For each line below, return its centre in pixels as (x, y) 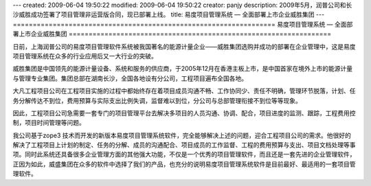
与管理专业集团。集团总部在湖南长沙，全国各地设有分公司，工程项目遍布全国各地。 (130, 78)
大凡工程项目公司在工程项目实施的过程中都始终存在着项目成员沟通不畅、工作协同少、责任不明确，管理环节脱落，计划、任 (184, 91)
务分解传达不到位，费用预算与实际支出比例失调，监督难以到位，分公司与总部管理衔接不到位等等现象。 (157, 100)
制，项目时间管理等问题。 (49, 123)
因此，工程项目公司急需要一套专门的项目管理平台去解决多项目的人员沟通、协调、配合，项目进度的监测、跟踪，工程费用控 (184, 113)
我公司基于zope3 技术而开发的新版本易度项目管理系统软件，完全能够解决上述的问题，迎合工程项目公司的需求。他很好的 (182, 135)
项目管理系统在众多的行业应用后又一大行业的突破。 (85, 56)
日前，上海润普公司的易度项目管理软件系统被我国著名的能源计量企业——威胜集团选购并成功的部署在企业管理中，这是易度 (184, 46)
